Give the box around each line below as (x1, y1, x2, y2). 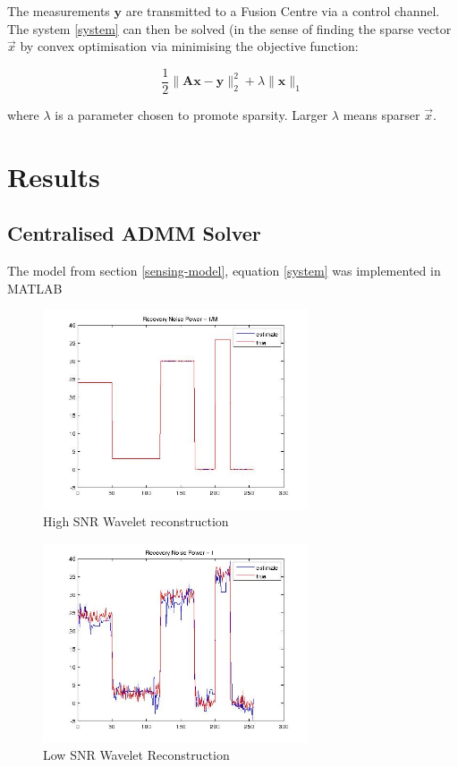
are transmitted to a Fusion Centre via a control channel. (125, 2, 440, 20)
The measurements (7, 2, 110, 20)
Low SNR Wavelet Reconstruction (43, 746, 230, 764)
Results (7, 158, 100, 194)
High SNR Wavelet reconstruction (43, 512, 229, 531)
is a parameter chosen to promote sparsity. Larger (55, 105, 328, 124)
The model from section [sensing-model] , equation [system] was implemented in (7, 261, 441, 280)
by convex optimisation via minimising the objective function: (20, 37, 359, 55)
